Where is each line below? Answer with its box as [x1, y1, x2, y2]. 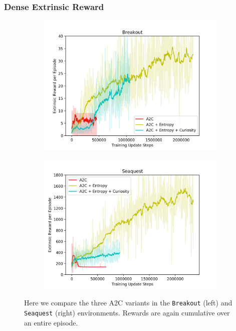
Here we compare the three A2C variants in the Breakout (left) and [24, 297, 232, 308]
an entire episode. [24, 317, 78, 327]
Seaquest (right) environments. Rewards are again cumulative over [24, 307, 230, 318]
